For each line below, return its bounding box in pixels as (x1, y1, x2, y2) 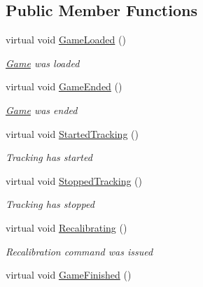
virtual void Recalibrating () (6, 220, 127, 234)
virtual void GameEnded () (6, 79, 122, 94)
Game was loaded (6, 55, 80, 70)
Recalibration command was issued (6, 244, 153, 258)
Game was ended (6, 102, 78, 117)
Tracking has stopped (6, 197, 94, 211)
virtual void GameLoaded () (6, 32, 126, 47)
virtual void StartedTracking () (6, 126, 139, 141)
